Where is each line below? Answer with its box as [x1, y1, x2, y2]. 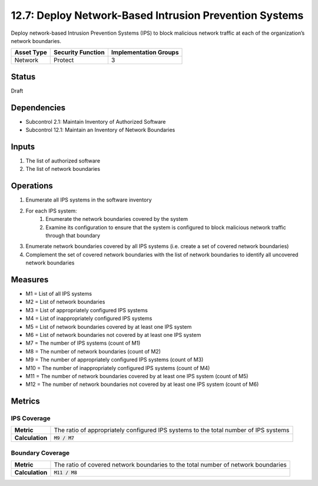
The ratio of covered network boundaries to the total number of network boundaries [54, 461, 287, 469]
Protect [54, 56, 74, 64]
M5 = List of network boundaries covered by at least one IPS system [25, 323, 192, 330]
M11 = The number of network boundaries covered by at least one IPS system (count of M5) [25, 372, 249, 379]
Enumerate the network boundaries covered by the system [45, 216, 188, 223]
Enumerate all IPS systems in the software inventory [25, 196, 153, 203]
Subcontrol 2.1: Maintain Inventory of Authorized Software [25, 118, 166, 125]
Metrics [11, 396, 41, 406]
